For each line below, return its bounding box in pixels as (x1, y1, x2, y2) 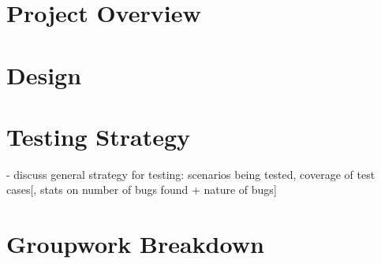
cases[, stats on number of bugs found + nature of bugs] (6, 181, 277, 198)
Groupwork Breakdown (6, 228, 264, 260)
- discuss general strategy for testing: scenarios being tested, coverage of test (6, 165, 375, 182)
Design (6, 58, 82, 91)
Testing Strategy (6, 120, 191, 152)
